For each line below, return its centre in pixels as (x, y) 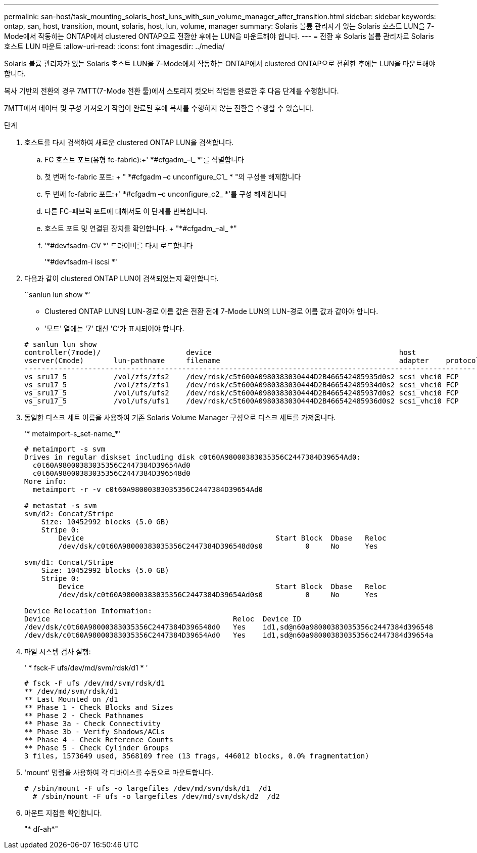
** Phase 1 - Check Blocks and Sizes (99, 707)
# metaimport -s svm (65, 449)
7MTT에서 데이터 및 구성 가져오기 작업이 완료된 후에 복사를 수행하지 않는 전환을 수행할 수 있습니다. (159, 108)
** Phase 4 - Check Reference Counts (99, 740)
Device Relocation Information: (88, 611)
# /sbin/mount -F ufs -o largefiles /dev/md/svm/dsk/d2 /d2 (156, 796)
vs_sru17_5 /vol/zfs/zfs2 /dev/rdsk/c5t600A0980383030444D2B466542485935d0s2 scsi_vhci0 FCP (242, 377)
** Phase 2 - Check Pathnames (84, 715)
